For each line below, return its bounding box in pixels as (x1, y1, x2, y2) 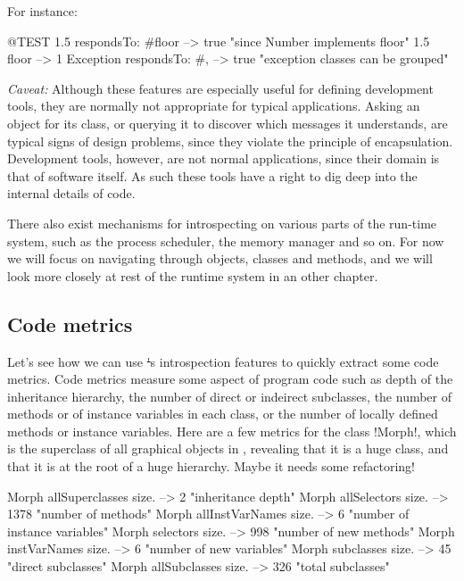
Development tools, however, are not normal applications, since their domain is (7, 149, 440, 168)
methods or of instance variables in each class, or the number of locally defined (7, 404, 438, 423)
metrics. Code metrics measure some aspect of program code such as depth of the (7, 369, 453, 388)
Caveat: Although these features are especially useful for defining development (7, 79, 434, 97)
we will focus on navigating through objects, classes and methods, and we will (7, 249, 433, 268)
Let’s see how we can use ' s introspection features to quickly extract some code (7, 352, 439, 370)
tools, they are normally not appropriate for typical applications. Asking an (7, 96, 420, 115)
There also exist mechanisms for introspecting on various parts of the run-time (7, 213, 437, 232)
